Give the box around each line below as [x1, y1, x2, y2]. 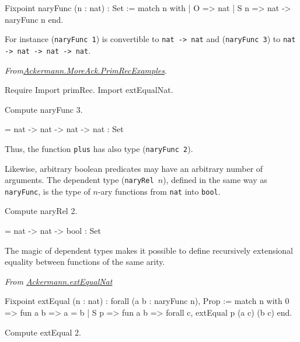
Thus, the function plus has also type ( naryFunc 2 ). [5, 142, 193, 154]
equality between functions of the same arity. [5, 255, 165, 268]
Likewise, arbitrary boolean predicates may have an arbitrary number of [5, 162, 263, 174]
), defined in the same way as [163, 174, 267, 186]
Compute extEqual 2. [5, 326, 81, 338]
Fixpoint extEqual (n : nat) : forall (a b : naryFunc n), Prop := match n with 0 [5, 295, 289, 307]
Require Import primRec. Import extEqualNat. [5, 84, 173, 96]
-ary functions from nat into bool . [97, 185, 221, 197]
